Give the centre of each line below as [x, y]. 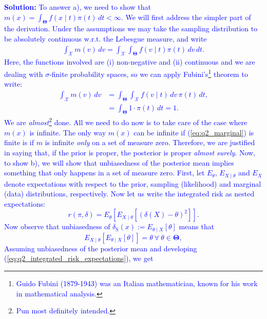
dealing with [24, 74]
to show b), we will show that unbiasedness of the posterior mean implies [119, 162]
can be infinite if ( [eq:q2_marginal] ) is [194, 132]
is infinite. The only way [68, 132]
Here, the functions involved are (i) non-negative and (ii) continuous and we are [130, 62]
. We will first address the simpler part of [186, 17]
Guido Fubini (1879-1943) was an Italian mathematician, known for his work [137, 283]
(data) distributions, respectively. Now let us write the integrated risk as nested [129, 194]
